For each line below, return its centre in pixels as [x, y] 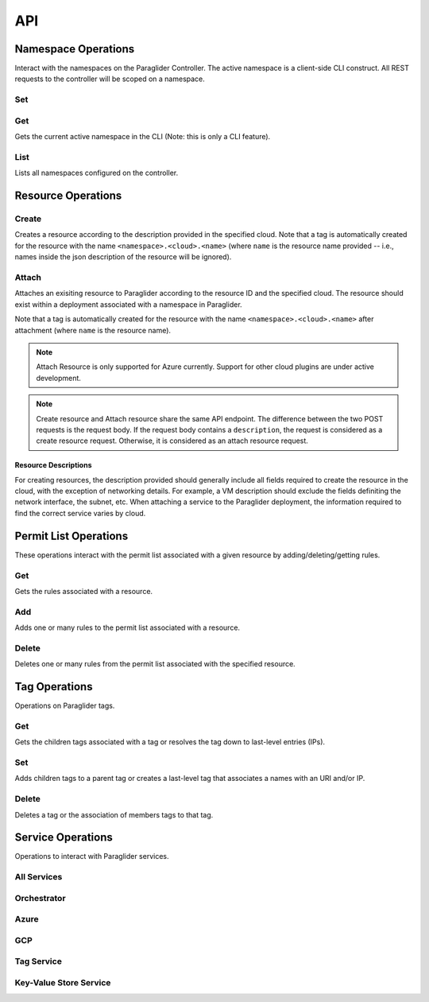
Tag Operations [54, 687]
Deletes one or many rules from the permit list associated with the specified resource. [155, 664]
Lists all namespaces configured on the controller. [97, 173]
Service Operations [64, 838]
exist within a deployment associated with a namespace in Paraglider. [128, 304]
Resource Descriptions [53, 465]
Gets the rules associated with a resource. [84, 591]
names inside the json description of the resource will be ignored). [123, 257]
